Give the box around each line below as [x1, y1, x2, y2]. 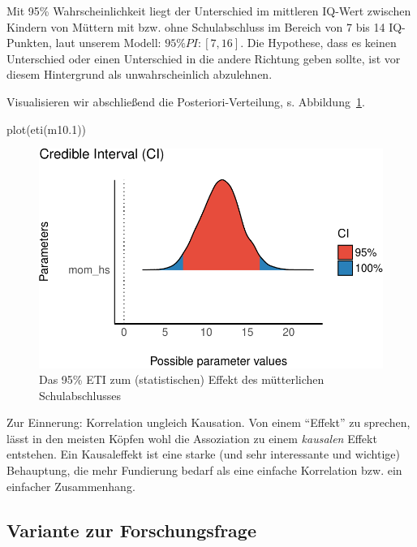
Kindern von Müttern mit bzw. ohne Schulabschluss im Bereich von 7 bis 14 [6, 18, 385, 35]
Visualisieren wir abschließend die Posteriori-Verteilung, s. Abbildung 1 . [6, 93, 365, 110]
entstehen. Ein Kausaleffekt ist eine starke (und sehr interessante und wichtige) [6, 446, 400, 463]
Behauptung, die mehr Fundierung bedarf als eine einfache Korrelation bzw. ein [6, 462, 402, 479]
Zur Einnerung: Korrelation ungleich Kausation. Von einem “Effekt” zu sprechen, [6, 414, 411, 431]
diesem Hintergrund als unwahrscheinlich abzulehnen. [6, 66, 273, 83]
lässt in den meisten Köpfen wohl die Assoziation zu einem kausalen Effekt [6, 429, 377, 446]
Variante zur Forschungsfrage [6, 517, 256, 542]
